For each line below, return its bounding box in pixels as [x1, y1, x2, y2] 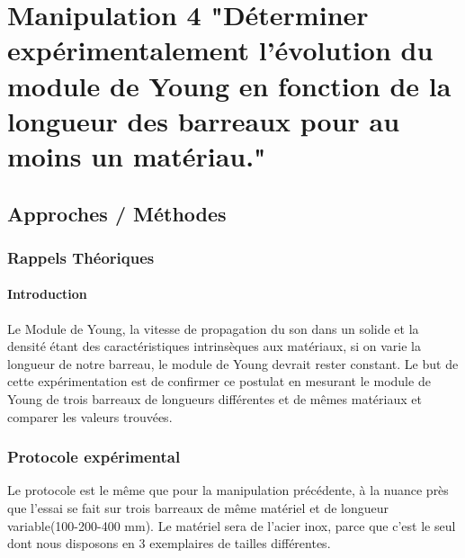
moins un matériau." [7, 137, 266, 174]
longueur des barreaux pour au [7, 102, 400, 139]
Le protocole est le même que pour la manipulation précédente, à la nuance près [7, 481, 449, 499]
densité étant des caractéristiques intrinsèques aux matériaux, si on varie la [7, 337, 421, 355]
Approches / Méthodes [7, 199, 227, 227]
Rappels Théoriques [7, 246, 155, 268]
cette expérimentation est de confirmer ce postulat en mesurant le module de [7, 372, 431, 391]
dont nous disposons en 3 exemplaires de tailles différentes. [7, 534, 331, 553]
